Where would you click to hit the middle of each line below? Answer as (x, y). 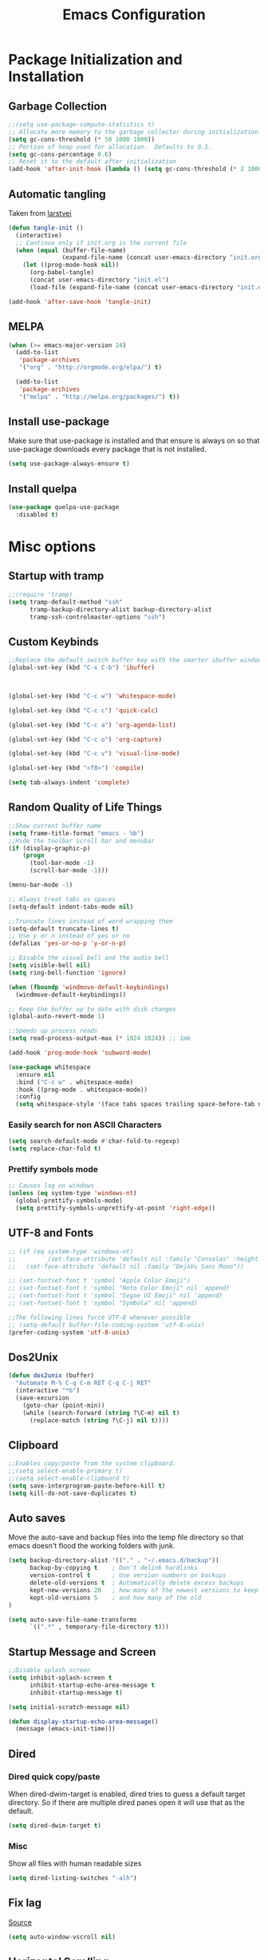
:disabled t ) (37, 515)
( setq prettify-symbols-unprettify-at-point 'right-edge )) (116, 1209)
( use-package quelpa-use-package (64, 508)
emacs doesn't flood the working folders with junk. (92, 1546)
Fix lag (25, 1903)
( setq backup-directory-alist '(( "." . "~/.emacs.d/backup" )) (114, 1560)
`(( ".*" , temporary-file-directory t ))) (99, 1627)
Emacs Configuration (134, 15)
